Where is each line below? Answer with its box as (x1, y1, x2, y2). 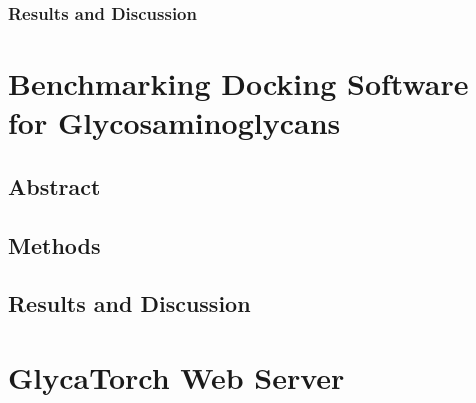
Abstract (8, 170, 101, 201)
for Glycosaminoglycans (8, 102, 341, 143)
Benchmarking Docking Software (8, 63, 469, 104)
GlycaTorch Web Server (8, 356, 345, 397)
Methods (8, 229, 101, 260)
